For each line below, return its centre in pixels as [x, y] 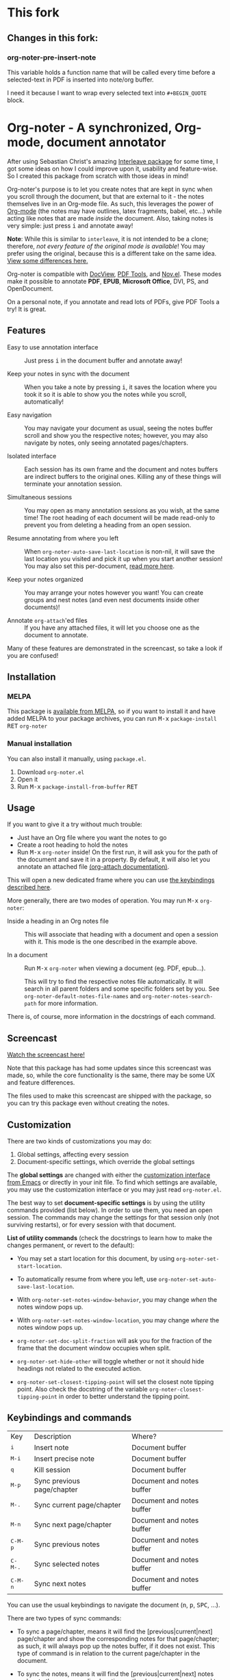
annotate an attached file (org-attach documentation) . [93, 867]
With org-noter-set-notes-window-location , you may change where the [118, 1320]
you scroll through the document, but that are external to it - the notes [106, 196]
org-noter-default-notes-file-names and [83, 996]
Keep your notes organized [45, 579]
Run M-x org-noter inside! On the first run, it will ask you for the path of [117, 852]
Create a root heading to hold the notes [73, 845]
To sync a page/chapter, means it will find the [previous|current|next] [115, 1631]
